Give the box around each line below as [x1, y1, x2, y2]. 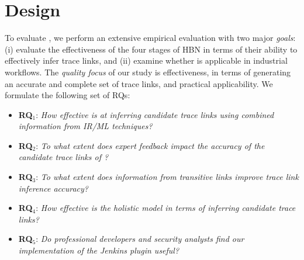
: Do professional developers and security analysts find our [36, 233, 244, 245]
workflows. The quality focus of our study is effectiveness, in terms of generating [5, 65, 291, 78]
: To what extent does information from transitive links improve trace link [36, 171, 299, 183]
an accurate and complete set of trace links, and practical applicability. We [5, 77, 273, 89]
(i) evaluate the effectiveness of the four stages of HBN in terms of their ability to [5, 43, 298, 55]
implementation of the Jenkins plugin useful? [18, 244, 179, 256]
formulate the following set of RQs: [5, 89, 130, 101]
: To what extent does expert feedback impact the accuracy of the [36, 139, 265, 151]
